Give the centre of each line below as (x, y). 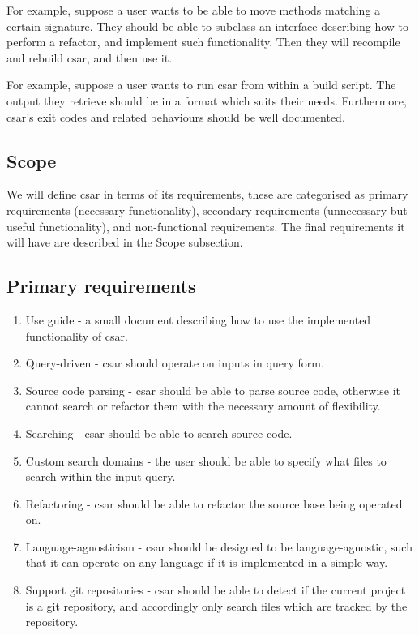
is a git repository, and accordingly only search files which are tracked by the (216, 605)
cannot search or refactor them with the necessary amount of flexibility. (203, 406)
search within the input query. (100, 476)
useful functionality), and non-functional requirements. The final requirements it (206, 226)
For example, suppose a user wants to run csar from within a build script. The (201, 85)
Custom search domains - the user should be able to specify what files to (206, 460)
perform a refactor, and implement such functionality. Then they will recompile (203, 42)
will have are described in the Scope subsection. (125, 242)
